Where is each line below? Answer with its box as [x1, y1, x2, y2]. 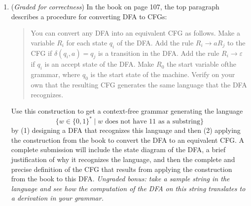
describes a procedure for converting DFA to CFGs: [11, 11, 167, 21]
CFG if [31, 47, 52, 58]
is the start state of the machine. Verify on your [90, 69, 235, 80]
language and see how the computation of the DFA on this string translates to [11, 183, 246, 193]
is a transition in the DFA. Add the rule [98, 47, 219, 58]
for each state [66, 37, 108, 47]
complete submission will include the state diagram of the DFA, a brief [11, 144, 226, 155]
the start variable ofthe [166, 59, 236, 69]
